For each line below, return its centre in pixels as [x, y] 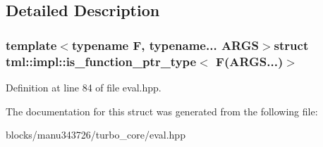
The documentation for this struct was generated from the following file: [162, 111]
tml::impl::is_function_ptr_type [101, 61]
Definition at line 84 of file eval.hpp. [84, 87]
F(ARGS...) [250, 61]
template [31, 45]
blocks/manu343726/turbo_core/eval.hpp [96, 135]
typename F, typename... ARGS [165, 45]
